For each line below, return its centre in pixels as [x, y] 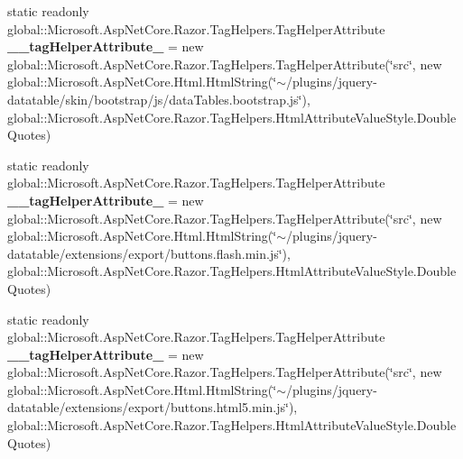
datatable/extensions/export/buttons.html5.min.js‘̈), [153, 407]
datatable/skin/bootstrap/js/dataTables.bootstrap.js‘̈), [159, 99]
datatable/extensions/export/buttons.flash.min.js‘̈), [149, 253]
